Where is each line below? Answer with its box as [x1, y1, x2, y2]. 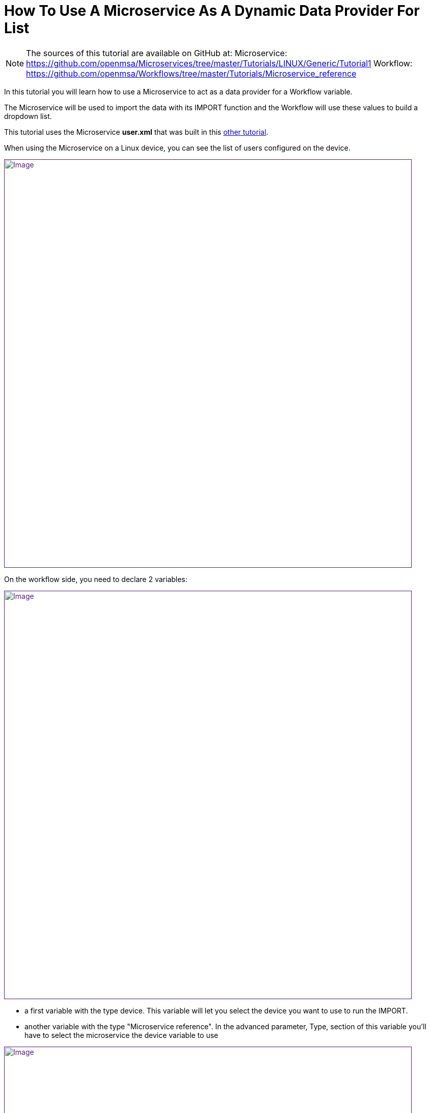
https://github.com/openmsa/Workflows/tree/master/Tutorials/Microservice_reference [26, 68, 357, 79]
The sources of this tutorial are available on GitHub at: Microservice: [26, 47, 287, 58]
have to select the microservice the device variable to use [24, 1030, 219, 1039]
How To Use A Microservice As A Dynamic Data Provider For [4, 2, 420, 19]
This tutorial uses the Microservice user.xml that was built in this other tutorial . [4, 127, 268, 136]
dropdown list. [4, 111, 52, 120]
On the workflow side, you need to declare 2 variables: [4, 574, 187, 584]
